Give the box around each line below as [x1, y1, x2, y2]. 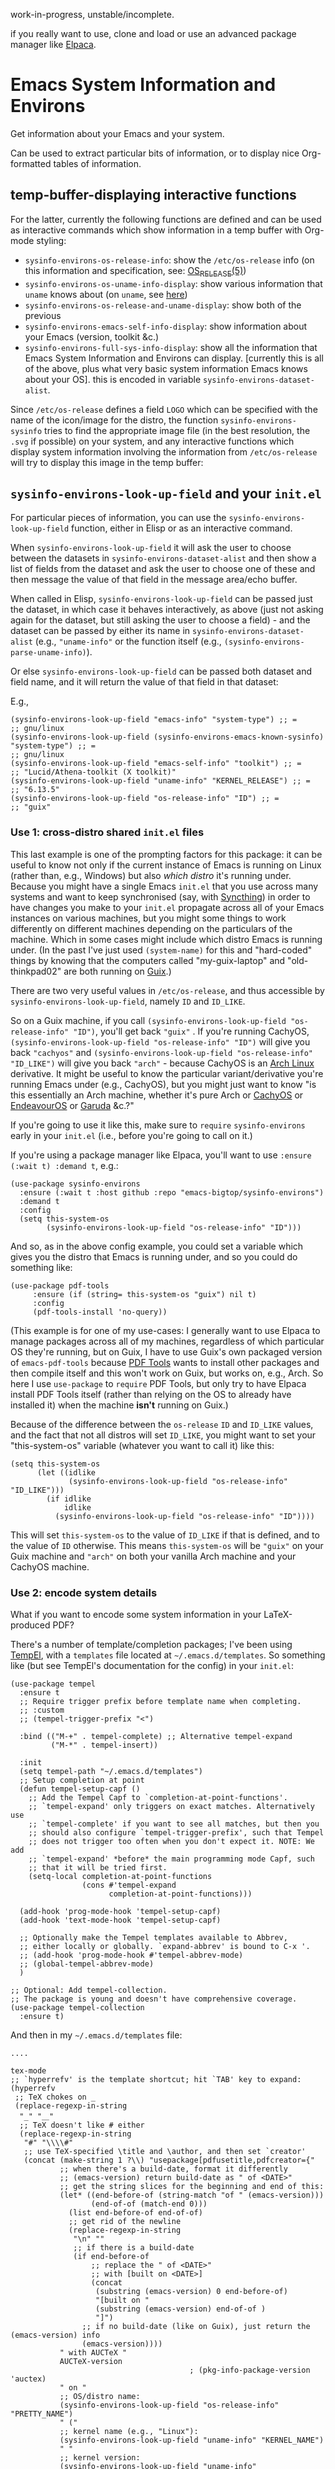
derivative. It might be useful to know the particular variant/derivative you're [10, 1067, 324, 1079]
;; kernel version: [59, 2452, 141, 2463]
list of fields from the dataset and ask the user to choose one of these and [10, 563, 316, 575]
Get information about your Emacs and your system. [10, 127, 225, 139]
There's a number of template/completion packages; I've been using [10, 1638, 293, 1650]
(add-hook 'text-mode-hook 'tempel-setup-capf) [19, 1915, 222, 1925]
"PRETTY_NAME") [10, 2409, 74, 2419]
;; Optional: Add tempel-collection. [10, 1985, 168, 1995]
